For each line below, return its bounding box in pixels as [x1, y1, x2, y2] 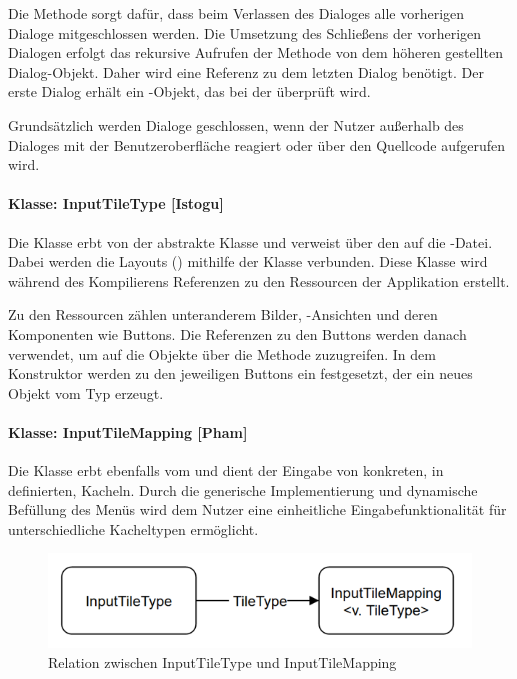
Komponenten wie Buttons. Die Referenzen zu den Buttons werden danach [8, 323, 467, 344]
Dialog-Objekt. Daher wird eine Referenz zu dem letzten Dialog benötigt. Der [8, 61, 484, 82]
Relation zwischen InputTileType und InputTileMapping [48, 652, 397, 672]
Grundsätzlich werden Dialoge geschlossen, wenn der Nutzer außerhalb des [8, 114, 464, 135]
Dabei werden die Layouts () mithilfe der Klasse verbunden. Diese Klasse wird [8, 251, 488, 272]
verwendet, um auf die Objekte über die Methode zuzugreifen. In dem [8, 343, 436, 364]
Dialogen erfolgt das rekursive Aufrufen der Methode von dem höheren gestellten [8, 42, 503, 63]
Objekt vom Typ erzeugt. [8, 382, 164, 403]
